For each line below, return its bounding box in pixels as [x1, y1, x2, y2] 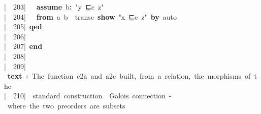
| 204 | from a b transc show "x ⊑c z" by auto [4, 11, 177, 22]
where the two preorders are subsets [8, 100, 125, 110]
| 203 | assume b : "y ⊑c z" [4, 2, 104, 12]
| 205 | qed [4, 21, 42, 32]
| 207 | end [4, 41, 43, 51]
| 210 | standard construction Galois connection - [4, 90, 172, 101]
